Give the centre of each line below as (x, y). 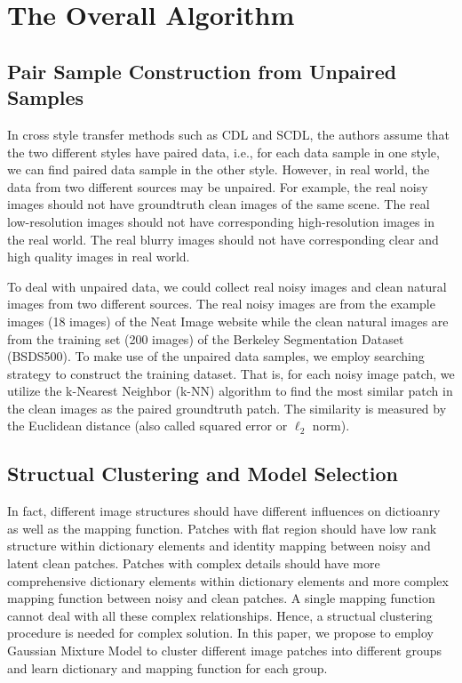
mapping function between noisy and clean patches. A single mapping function (221, 598)
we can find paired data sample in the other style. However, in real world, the (219, 169)
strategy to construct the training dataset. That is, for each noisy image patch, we (231, 373)
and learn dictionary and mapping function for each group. (167, 667)
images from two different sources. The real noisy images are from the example (221, 304)
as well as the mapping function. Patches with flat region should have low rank (222, 528)
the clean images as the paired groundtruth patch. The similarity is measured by (227, 408)
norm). (331, 426)
